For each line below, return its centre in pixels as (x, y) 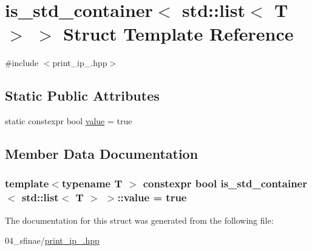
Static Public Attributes (82, 95)
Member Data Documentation (102, 154)
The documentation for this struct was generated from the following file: (139, 220)
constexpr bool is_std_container (225, 183)
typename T (92, 183)
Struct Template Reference (178, 34)
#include (22, 63)
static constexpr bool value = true (69, 121)
